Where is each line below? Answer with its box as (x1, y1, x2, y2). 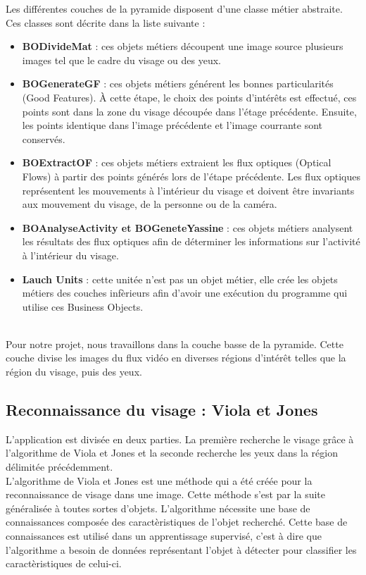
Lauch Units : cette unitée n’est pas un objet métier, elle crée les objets (22, 271, 338, 286)
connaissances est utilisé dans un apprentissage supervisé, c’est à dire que (6, 528, 322, 543)
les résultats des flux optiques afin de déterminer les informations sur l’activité (22, 234, 360, 249)
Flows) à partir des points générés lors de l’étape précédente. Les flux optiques (22, 168, 360, 183)
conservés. (22, 131, 65, 146)
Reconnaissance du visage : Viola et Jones (6, 399, 318, 421)
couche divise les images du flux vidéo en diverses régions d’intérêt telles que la (6, 350, 346, 365)
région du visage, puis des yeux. (6, 364, 142, 379)
